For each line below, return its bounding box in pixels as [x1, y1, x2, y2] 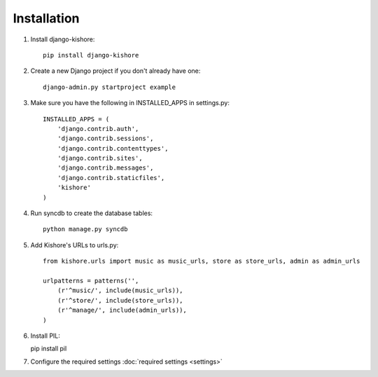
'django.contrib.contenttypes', [57, 144, 169, 152]
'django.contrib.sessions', [57, 135, 154, 143]
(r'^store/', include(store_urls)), [57, 296, 183, 304]
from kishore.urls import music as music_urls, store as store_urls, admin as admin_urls [43, 257, 360, 266]
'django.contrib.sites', [57, 154, 143, 163]
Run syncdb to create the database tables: [30, 209, 153, 217]
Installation [13, 11, 80, 26]
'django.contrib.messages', [57, 164, 154, 172]
